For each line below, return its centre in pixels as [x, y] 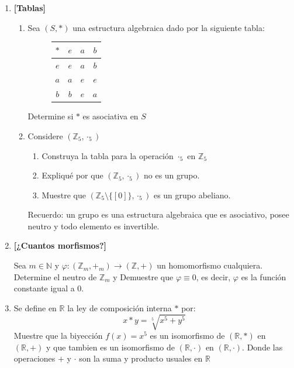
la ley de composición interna [120, 307]
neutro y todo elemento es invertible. [94, 226]
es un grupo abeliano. [192, 195]
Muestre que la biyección [58, 335]
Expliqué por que [72, 175]
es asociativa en [110, 116]
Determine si [51, 116]
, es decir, [213, 276]
